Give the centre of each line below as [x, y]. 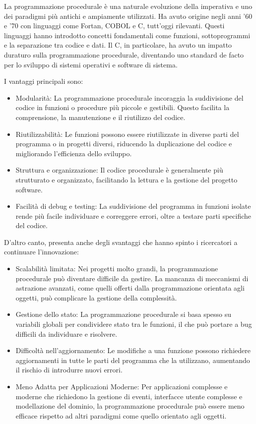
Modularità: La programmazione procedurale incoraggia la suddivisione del [129, 97]
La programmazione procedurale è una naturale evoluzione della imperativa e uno [128, 6]
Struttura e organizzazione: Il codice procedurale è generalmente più [119, 170]
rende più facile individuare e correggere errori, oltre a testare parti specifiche [133, 215]
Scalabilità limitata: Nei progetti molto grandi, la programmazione [117, 269]
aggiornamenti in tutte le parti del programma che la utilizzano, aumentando [133, 360]
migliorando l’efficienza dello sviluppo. [74, 153]
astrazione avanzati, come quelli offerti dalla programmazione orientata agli [130, 288]
